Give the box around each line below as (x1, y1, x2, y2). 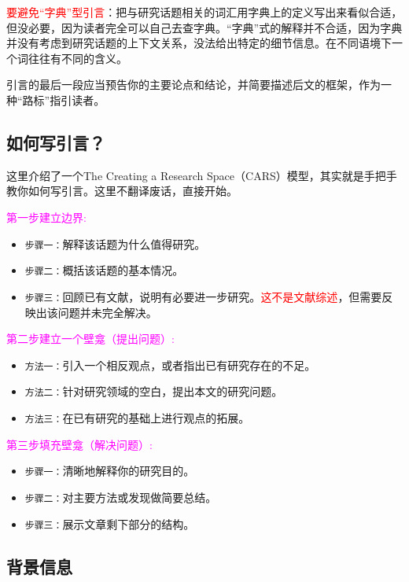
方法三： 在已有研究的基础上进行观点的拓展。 (24, 410, 250, 426)
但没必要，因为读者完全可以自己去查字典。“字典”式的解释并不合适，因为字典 (6, 19, 403, 35)
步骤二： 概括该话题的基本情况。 (24, 262, 184, 278)
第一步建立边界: (6, 208, 87, 225)
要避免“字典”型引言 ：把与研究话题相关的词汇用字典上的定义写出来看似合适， (6, 4, 403, 20)
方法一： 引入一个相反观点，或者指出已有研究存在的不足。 (24, 356, 316, 373)
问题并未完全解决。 (57, 304, 157, 320)
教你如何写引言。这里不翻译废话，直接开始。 (6, 182, 238, 199)
